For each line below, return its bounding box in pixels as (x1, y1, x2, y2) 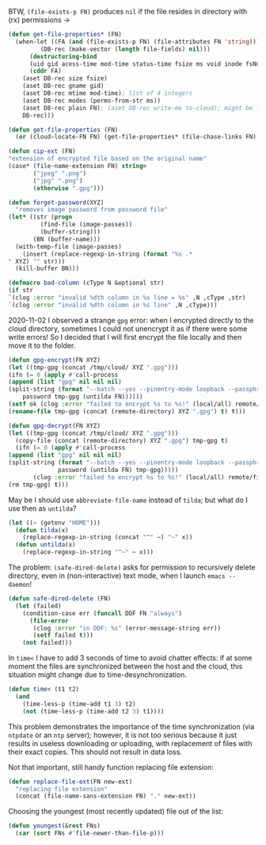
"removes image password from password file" (15, 206, 169, 214)
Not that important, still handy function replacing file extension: (8, 762, 214, 771)
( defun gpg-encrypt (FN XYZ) (8, 356, 101, 364)
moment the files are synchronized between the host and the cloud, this (8, 661, 243, 672)
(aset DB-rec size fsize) (22, 74, 108, 82)
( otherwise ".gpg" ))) (32, 184, 104, 192)
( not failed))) (22, 639, 73, 647)
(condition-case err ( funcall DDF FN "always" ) (22, 609, 182, 617)
